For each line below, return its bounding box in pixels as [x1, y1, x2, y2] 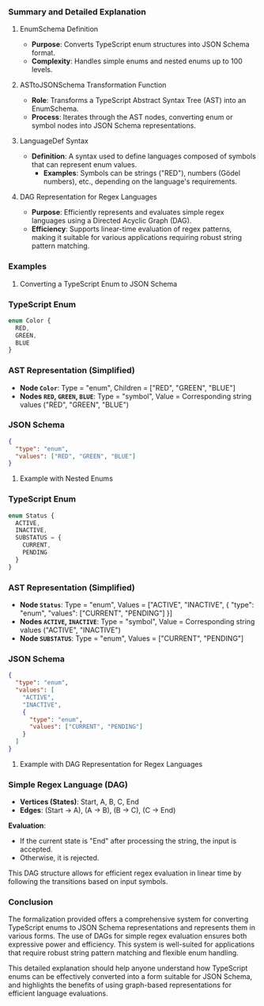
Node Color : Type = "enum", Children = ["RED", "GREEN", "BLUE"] [19, 383, 236, 392]
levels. [31, 65, 53, 74]
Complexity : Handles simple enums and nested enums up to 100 [31, 56, 243, 66]
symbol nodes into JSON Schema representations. [31, 121, 196, 131]
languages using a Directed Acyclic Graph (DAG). [31, 216, 192, 226]
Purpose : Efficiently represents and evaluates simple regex [31, 208, 224, 217]
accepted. [19, 844, 53, 854]
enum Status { [8, 512, 55, 520]
